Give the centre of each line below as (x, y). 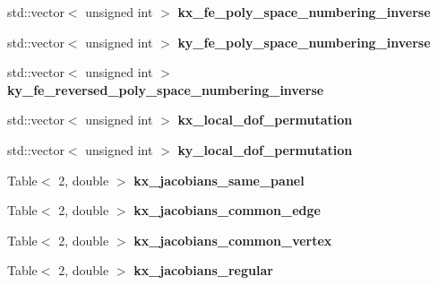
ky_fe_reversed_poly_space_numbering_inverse (166, 89)
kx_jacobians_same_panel (219, 180)
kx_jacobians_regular (203, 270)
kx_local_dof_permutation (265, 120)
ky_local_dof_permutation (265, 149)
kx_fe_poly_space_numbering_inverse (304, 12)
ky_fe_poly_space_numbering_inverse (304, 42)
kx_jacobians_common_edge (227, 210)
